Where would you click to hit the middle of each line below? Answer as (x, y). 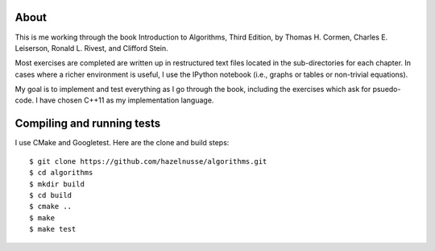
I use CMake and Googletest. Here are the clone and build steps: (122, 143)
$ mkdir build (57, 184)
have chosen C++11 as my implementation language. (126, 100)
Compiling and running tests (88, 124)
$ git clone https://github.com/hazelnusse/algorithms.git (148, 161)
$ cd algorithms (61, 173)
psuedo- (387, 90)
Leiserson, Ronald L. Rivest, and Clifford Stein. (91, 48)
